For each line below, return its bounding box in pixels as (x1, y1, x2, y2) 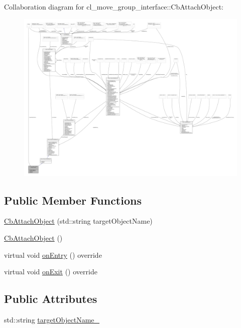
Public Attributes (4, 291, 97, 306)
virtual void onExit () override (4, 266, 97, 277)
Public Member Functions (4, 192, 142, 208)
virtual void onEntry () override (4, 249, 102, 260)
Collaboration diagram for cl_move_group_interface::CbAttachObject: (4, 2, 223, 12)
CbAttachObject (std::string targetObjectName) (4, 216, 153, 226)
